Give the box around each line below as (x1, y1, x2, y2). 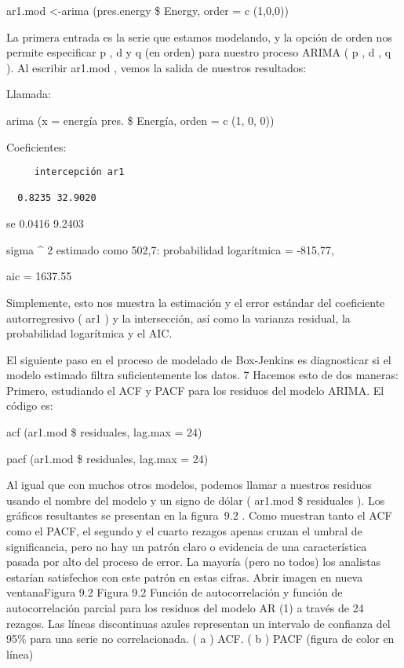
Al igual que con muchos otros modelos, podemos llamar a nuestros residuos (6, 476, 372, 493)
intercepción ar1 (34, 166, 125, 178)
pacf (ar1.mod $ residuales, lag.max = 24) (6, 450, 209, 466)
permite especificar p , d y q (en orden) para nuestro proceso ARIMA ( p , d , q (6, 44, 391, 60)
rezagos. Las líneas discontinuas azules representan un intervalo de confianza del (6, 615, 391, 631)
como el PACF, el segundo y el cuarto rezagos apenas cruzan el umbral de (6, 523, 362, 539)
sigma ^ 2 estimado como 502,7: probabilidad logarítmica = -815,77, (6, 241, 334, 257)
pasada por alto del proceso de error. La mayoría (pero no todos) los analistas (6, 553, 381, 570)
